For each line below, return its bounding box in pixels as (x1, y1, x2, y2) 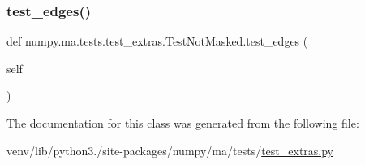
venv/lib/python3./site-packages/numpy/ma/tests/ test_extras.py (6, 141, 334, 158)
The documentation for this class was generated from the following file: (6, 115, 359, 131)
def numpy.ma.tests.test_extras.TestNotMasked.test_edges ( (6, 33, 308, 50)
